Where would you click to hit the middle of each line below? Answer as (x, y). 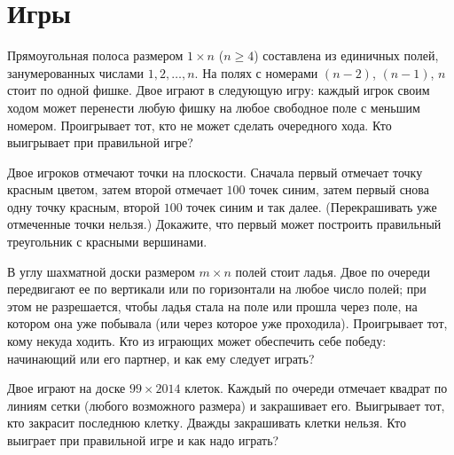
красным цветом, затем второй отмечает (115, 189)
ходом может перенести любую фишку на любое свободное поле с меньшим (214, 107)
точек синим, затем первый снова (339, 189)
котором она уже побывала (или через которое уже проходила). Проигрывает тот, (227, 323)
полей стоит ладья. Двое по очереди (333, 271)
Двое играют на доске (67, 388)
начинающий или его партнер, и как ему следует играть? (161, 358)
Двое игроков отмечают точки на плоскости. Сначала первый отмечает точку (215, 172)
